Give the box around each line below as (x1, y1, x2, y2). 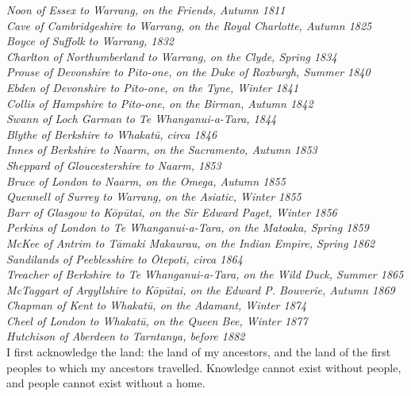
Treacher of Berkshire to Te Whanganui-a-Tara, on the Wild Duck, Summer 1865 (6, 266, 404, 283)
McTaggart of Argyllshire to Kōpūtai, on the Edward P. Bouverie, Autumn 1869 (6, 281, 395, 298)
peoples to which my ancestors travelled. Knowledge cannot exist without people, (6, 359, 401, 375)
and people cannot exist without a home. (6, 375, 205, 391)
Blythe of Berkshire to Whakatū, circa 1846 (6, 125, 217, 142)
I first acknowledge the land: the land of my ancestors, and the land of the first (6, 344, 391, 360)
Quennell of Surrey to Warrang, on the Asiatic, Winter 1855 (6, 188, 302, 205)
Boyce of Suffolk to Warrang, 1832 (6, 33, 174, 49)
